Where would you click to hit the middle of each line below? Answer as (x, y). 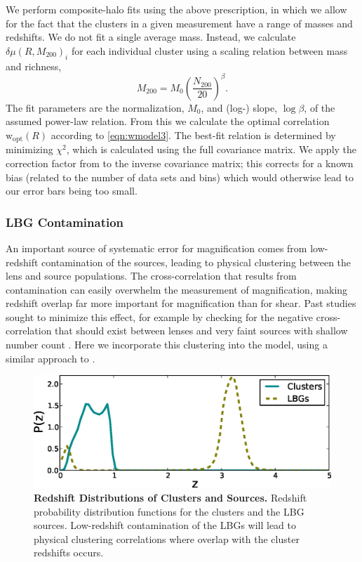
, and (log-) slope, (239, 107)
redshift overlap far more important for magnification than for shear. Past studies (181, 303)
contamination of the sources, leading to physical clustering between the (196, 262)
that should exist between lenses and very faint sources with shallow (201, 331)
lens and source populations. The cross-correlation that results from (151, 276)
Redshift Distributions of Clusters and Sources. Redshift (170, 498)
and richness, (34, 66)
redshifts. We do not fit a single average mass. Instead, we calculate (151, 37)
